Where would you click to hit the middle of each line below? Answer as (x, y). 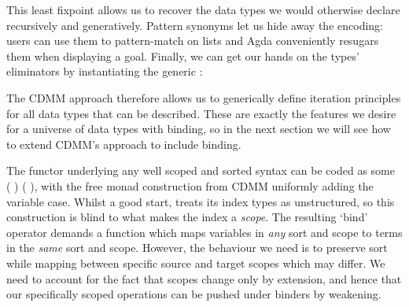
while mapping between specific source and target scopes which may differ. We (196, 263)
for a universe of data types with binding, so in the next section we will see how (199, 129)
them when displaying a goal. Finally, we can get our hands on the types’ (183, 55)
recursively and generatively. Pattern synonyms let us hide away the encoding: (195, 25)
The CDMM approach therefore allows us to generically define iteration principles (204, 97)
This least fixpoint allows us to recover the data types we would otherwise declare (203, 9)
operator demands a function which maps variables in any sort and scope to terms (204, 232)
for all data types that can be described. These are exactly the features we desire (201, 113)
